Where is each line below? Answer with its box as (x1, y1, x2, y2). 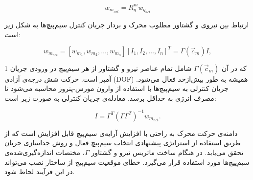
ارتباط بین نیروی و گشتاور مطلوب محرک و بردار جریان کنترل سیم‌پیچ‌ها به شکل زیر (4, 19, 249, 29)
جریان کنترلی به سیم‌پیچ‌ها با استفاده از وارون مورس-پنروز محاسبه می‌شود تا (4, 83, 229, 93)
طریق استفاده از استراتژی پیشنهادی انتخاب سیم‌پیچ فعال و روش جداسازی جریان (4, 137, 241, 148)
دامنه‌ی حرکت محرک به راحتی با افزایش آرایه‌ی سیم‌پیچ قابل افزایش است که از (4, 128, 238, 138)
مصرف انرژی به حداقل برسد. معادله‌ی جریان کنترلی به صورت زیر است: (4, 92, 216, 103)
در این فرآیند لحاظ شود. (4, 166, 75, 177)
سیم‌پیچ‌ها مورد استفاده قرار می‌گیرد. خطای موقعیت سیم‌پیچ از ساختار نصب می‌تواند (4, 157, 250, 167)
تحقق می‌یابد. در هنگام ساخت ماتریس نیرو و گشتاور (91, 147, 244, 157)
